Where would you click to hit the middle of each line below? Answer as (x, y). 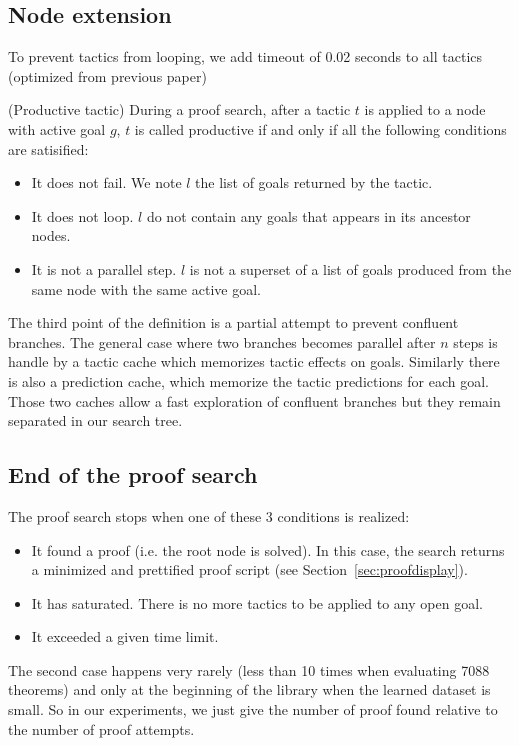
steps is (475, 341)
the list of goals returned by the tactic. (314, 182)
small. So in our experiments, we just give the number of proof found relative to (253, 709)
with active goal (57, 128)
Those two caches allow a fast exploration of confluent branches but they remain (254, 400)
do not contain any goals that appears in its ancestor (308, 215)
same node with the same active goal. (146, 288)
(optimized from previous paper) (107, 75)
